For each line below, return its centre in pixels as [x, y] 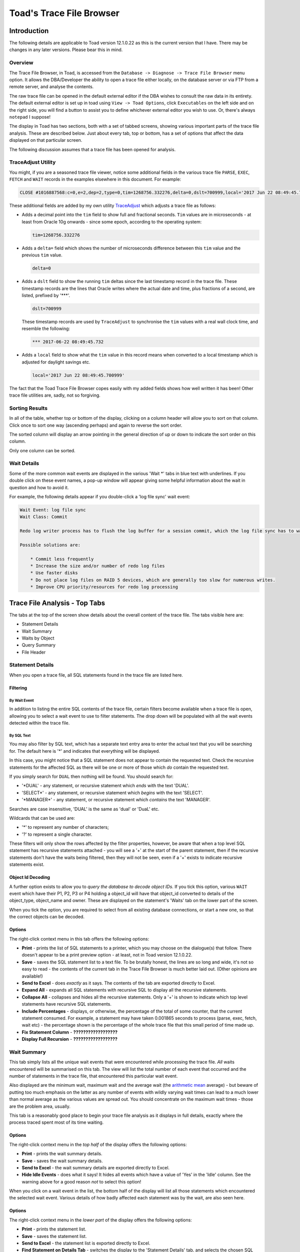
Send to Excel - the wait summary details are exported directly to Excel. [96, 1167]
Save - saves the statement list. [54, 1236]
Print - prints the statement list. [54, 1229]
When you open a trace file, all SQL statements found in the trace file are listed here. [96, 675]
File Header [34, 652]
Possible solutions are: [50, 545]
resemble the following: [46, 329]
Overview [21, 63]
